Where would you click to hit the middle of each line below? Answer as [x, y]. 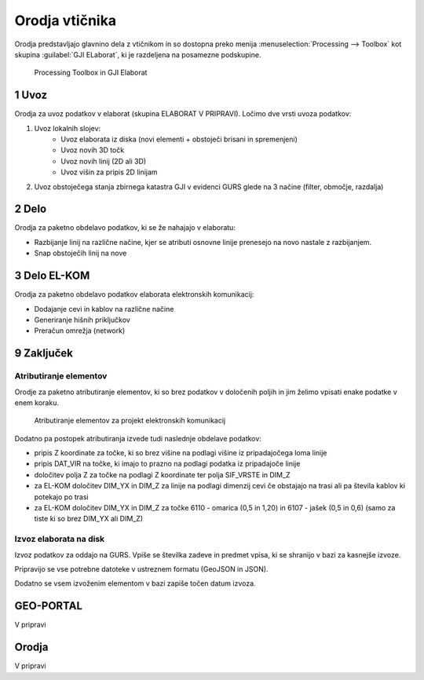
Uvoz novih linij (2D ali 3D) [104, 161]
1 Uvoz [31, 95]
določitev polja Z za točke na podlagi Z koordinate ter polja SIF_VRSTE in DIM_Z [162, 474]
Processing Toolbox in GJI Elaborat [91, 73]
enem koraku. [37, 402]
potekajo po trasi [62, 497]
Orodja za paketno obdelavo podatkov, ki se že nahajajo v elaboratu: [125, 228]
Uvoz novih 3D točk [93, 150]
